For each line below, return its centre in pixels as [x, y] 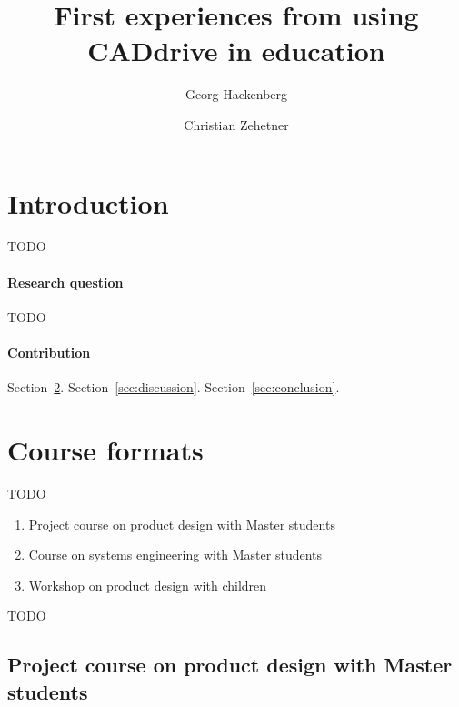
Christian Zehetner [236, 124]
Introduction [88, 202]
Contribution [49, 353]
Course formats [105, 449]
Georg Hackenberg [236, 94]
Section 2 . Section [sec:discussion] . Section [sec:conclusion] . [174, 387]
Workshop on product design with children [148, 585]
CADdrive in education [236, 50]
